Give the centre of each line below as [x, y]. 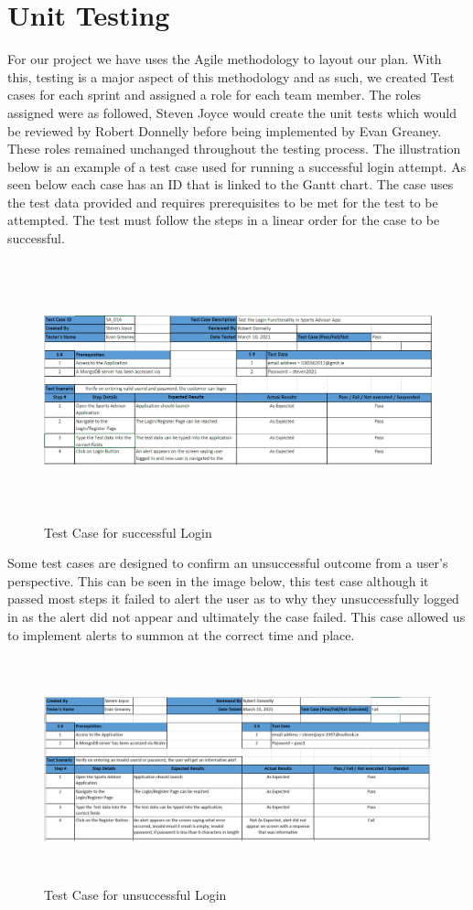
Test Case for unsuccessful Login [135, 894]
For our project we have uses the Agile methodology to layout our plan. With [225, 59]
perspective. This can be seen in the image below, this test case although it [218, 580]
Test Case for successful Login [128, 532]
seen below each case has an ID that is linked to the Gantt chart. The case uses [231, 184]
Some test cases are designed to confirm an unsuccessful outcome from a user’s [228, 563]
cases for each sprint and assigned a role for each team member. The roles [215, 95]
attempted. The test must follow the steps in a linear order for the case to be [224, 220]
